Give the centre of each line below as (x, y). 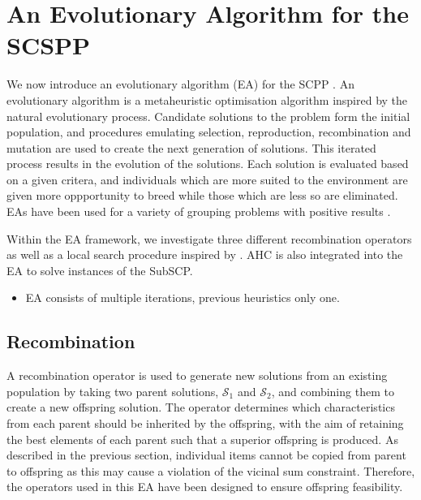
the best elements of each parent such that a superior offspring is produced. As (202, 439)
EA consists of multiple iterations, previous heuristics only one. (183, 297)
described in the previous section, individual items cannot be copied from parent (206, 455)
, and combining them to (333, 391)
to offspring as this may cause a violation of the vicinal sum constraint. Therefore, (211, 470)
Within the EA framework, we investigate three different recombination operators (209, 238)
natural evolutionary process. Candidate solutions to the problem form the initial (208, 116)
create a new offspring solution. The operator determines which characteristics (201, 407)
